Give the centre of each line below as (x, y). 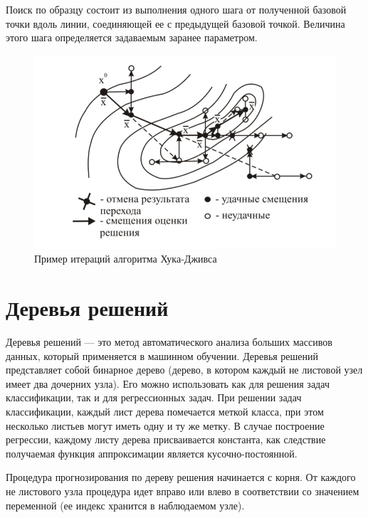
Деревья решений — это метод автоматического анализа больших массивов (169, 342)
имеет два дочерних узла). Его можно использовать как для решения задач (168, 383)
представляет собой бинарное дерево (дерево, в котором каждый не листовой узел (184, 370)
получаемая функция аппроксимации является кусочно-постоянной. (152, 453)
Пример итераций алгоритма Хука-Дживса (126, 259)
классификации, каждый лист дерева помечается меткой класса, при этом (165, 412)
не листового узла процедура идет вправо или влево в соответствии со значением (183, 491)
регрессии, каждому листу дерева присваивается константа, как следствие (166, 439)
